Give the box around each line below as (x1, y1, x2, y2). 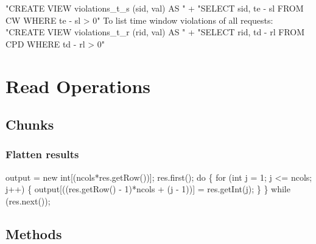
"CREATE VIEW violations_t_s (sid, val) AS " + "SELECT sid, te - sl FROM (5, 2, 304, 14)
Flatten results (5, 147, 79, 162)
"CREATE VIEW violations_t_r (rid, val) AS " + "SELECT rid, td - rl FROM (5, 26, 305, 38)
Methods (5, 224, 62, 243)
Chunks (5, 115, 54, 134)
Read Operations (5, 73, 151, 98)
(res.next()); (5, 194, 51, 207)
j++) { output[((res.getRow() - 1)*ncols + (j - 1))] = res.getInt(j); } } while (5, 183, 290, 195)
